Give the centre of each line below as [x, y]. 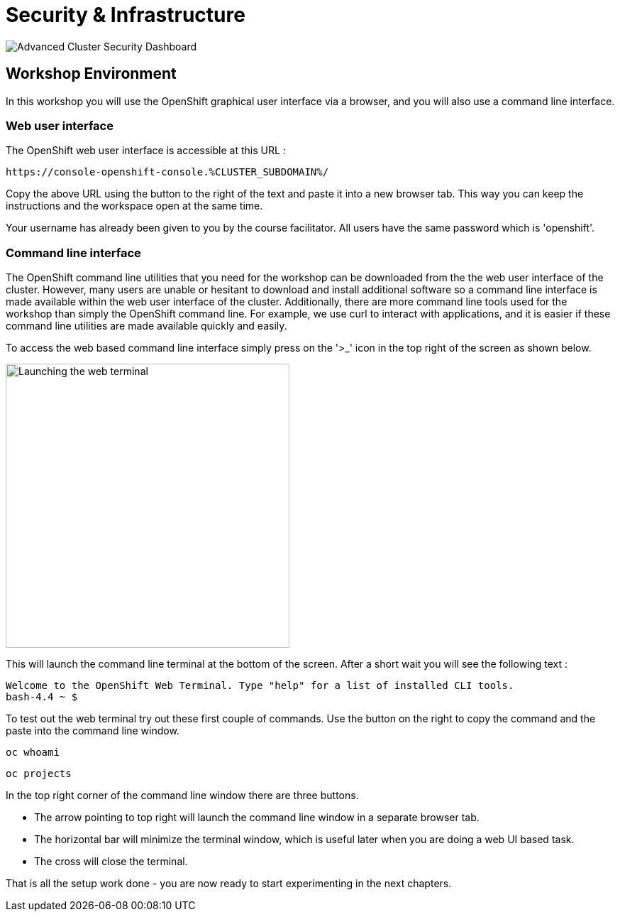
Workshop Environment [91, 74]
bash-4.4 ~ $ [42, 697]
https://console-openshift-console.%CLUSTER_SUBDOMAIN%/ [167, 172]
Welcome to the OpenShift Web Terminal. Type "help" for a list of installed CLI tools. [260, 686]
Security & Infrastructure [126, 15]
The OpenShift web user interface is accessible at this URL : [146, 151]
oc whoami [33, 753]
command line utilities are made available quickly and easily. [146, 326]
